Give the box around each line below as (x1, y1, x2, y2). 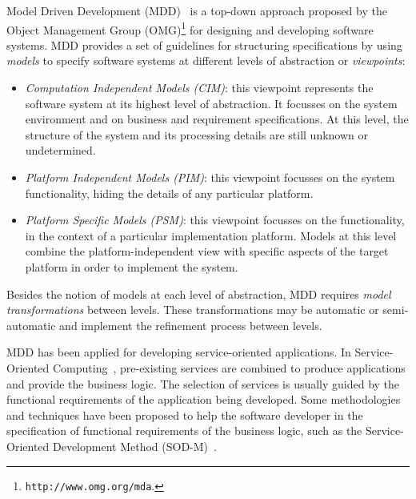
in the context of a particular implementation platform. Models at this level (25, 227, 397, 243)
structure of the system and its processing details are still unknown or (25, 126, 368, 143)
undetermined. (25, 142, 96, 159)
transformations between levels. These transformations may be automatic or (6, 301, 379, 318)
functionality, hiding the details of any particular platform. (25, 184, 314, 201)
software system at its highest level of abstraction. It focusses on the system (25, 95, 398, 111)
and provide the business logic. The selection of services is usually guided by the (6, 375, 400, 392)
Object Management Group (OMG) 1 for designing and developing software (6, 18, 374, 38)
